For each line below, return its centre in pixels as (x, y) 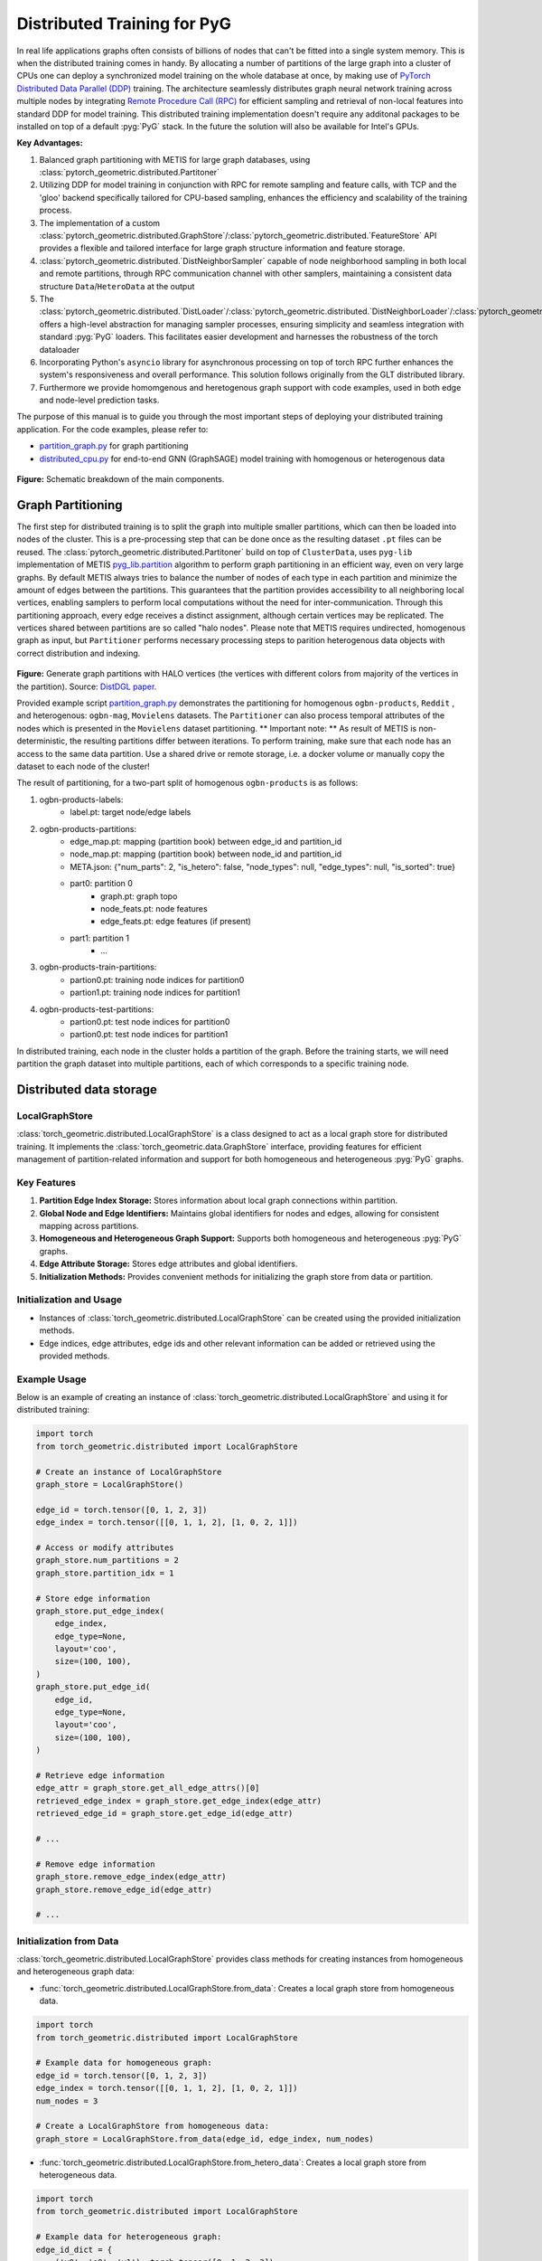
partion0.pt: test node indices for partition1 (149, 1035)
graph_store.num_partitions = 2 (107, 1561)
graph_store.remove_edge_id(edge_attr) (124, 1889)
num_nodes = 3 (67, 2101)
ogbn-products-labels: (81, 799)
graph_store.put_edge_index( (100, 1611)
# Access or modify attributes (105, 1547)
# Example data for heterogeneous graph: (129, 2237)
